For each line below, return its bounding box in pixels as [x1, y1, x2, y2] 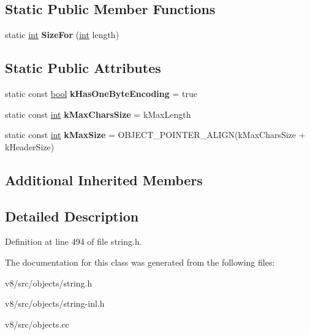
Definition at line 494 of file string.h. [5, 235, 142, 248]
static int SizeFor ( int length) [5, 28, 119, 41]
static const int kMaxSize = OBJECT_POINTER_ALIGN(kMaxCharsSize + [5, 128, 306, 141]
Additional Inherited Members [5, 170, 203, 189]
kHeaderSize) [5, 140, 55, 153]
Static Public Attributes [5, 58, 161, 77]
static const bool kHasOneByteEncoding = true [5, 87, 197, 99]
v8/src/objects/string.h [5, 276, 93, 289]
